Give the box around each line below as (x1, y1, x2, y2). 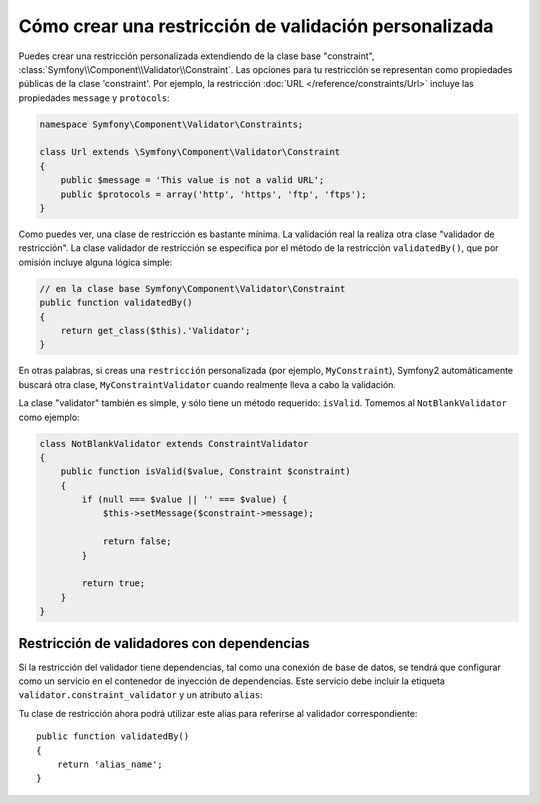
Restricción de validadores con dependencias (18, 635, 310, 652)
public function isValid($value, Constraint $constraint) (60, 466, 351, 477)
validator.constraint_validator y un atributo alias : (18, 689, 264, 701)
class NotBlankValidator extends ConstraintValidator (39, 438, 309, 449)
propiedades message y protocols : (18, 91, 170, 104)
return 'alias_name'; (56, 759, 164, 770)
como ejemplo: (18, 411, 80, 423)
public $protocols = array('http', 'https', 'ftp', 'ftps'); (60, 188, 367, 200)
